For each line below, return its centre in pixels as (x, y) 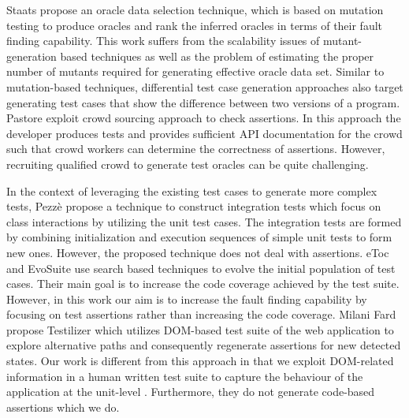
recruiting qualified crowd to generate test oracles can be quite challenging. (188, 164)
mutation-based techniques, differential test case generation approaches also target (205, 86)
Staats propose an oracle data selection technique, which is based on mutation (195, 9)
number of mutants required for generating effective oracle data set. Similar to (195, 71)
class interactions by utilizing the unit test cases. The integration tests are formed (204, 221)
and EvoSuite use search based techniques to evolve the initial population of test (201, 268)
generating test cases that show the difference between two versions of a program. (203, 102)
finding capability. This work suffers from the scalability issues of (163, 41)
